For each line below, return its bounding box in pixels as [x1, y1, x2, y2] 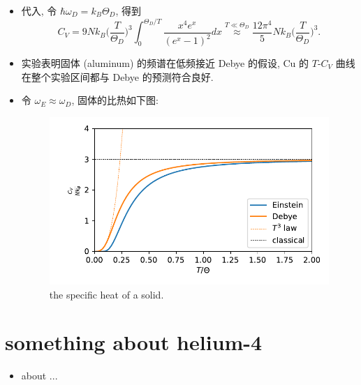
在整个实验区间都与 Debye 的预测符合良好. [21, 69, 214, 84]
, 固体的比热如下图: [71, 93, 159, 107]
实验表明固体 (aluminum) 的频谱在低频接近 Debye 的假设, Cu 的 [21, 56, 309, 70]
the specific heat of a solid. [49, 287, 164, 301]
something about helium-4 [5, 328, 263, 356]
